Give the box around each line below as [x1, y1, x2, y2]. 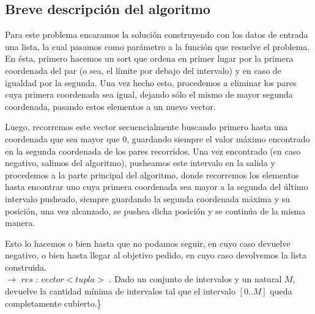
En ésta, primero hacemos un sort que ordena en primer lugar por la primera [5, 52, 294, 65]
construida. [5, 260, 46, 273]
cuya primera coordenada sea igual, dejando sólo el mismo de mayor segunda [5, 88, 293, 101]
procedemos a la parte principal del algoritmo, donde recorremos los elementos [5, 168, 299, 181]
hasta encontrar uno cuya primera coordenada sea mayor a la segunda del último [5, 180, 308, 193]
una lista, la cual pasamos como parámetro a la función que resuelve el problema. [5, 40, 310, 53]
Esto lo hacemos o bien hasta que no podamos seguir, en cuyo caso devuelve [5, 236, 291, 249]
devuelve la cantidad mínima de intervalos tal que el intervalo [5, 285, 235, 298]
